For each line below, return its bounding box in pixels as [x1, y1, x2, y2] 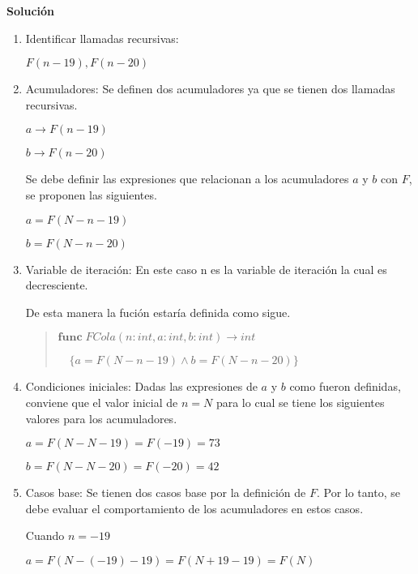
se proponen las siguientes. [25, 186, 157, 203]
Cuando [25, 527, 65, 544]
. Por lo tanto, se [316, 484, 400, 501]
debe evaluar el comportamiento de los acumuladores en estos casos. [25, 499, 364, 516]
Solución [6, 2, 55, 19]
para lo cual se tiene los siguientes [215, 393, 385, 410]
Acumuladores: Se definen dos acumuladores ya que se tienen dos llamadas [25, 80, 395, 97]
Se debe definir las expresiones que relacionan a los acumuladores [25, 170, 349, 187]
